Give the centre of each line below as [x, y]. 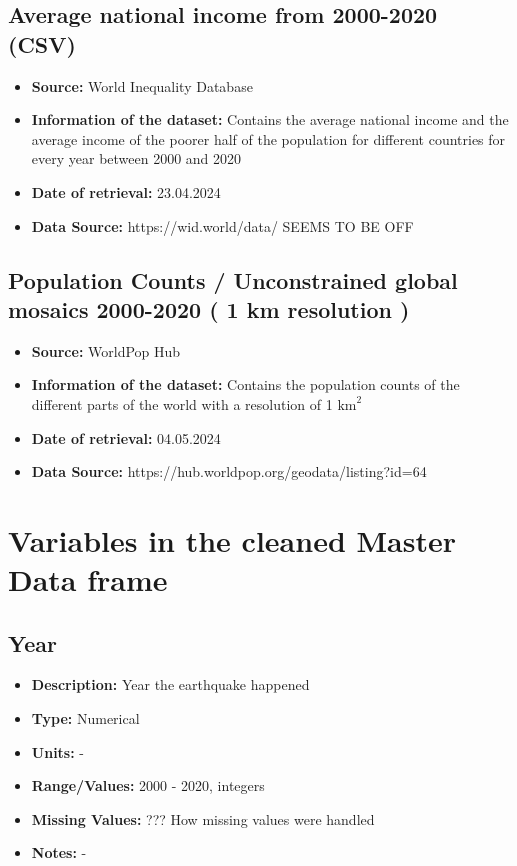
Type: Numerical [85, 718]
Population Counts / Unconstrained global [233, 279]
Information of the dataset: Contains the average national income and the [270, 119]
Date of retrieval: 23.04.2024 [126, 191]
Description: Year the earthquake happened [170, 684]
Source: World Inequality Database [142, 85]
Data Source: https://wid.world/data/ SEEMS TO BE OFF [222, 225]
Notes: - [59, 852]
